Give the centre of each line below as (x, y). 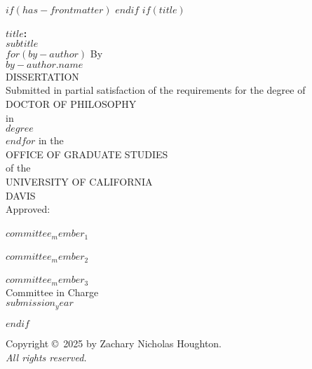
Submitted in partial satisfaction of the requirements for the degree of (156, 90)
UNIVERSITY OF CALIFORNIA (79, 181)
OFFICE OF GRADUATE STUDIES (87, 154)
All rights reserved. (46, 357)
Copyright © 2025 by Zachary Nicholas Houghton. (114, 343)
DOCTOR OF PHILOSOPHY (71, 103)
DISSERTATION (42, 76)
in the (51, 140)
